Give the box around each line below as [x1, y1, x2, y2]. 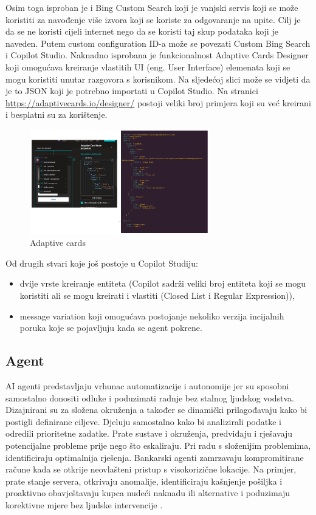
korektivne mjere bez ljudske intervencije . [5, 498, 163, 511]
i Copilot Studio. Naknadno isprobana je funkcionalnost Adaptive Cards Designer [5, 49, 309, 61]
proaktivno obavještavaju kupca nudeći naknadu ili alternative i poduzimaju [5, 486, 290, 499]
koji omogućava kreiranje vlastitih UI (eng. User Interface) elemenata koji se [5, 60, 290, 73]
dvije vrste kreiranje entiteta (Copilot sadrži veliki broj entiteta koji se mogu [19, 277, 306, 290]
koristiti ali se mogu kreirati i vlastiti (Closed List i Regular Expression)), [19, 289, 295, 302]
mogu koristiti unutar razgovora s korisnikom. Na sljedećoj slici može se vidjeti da [5, 72, 311, 85]
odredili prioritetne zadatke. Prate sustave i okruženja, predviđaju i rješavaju [5, 427, 293, 440]
